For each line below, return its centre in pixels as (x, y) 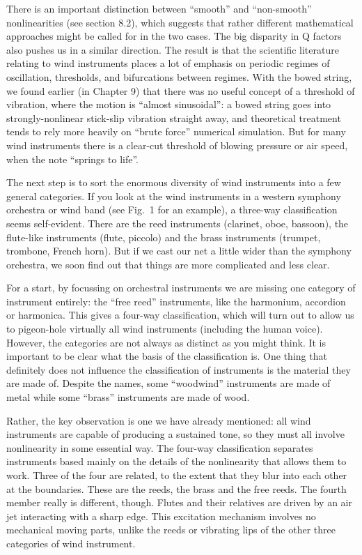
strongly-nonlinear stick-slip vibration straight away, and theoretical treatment (174, 117)
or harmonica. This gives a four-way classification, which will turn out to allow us (180, 315)
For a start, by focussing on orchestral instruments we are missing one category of (181, 288)
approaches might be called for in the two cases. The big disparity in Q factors (174, 36)
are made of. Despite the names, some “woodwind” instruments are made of (168, 383)
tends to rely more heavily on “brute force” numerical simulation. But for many (176, 131)
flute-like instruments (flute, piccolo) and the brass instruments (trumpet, (164, 237)
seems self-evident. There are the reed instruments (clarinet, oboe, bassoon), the (178, 223)
